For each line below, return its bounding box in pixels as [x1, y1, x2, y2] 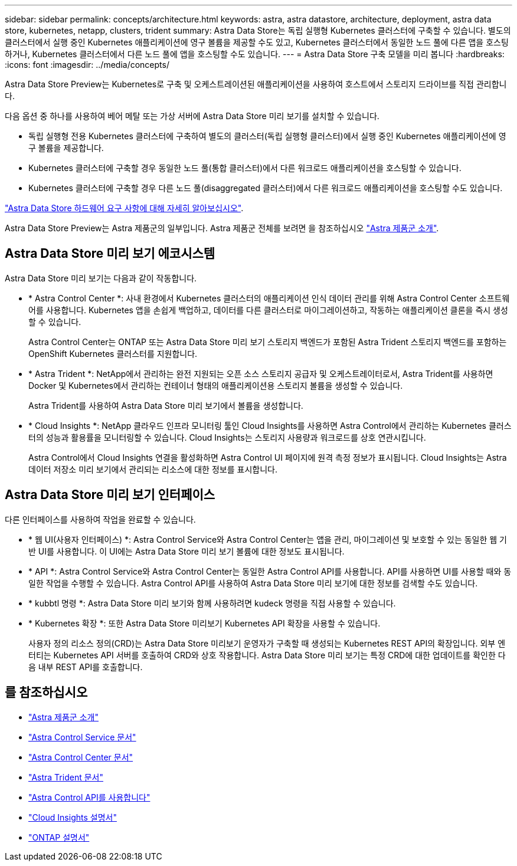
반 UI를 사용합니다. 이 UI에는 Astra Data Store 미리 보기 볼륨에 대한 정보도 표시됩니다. [28, 546, 345, 556]
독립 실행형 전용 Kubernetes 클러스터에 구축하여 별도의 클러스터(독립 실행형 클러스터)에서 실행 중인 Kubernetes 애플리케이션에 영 [28, 131, 506, 141]
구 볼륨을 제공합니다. [28, 143, 104, 153]
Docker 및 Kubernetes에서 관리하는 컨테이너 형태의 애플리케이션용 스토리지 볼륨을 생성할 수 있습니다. [28, 380, 403, 391]
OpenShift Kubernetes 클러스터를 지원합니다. [28, 348, 198, 359]
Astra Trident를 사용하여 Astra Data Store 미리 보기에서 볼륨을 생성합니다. [28, 400, 303, 411]
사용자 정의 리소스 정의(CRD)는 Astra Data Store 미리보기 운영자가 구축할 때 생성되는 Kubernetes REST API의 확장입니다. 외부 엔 [28, 638, 506, 648]
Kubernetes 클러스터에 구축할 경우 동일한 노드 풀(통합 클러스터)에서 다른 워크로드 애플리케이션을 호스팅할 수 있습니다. [28, 163, 462, 173]
